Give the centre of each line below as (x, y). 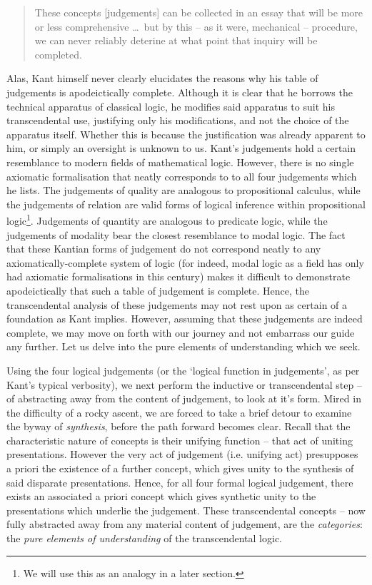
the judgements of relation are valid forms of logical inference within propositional (186, 204)
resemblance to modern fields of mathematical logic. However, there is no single (180, 162)
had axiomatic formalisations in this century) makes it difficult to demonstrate (179, 276)
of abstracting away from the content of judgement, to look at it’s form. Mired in (184, 398)
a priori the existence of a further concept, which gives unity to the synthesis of (180, 468)
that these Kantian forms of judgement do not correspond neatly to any (164, 249)
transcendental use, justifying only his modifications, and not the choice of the (178, 120)
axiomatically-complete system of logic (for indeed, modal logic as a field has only (185, 262)
